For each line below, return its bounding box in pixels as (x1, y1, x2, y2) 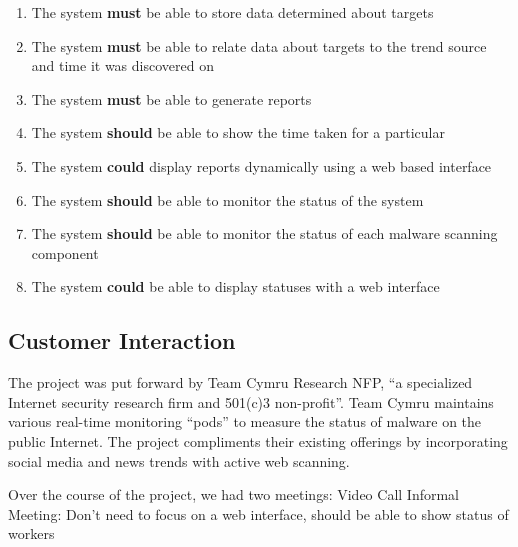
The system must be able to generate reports (31, 88, 312, 109)
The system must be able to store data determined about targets (31, 2, 434, 22)
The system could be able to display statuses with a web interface (31, 276, 440, 297)
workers (8, 523, 55, 544)
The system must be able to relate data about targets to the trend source (31, 35, 487, 56)
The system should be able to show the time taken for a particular (31, 122, 445, 143)
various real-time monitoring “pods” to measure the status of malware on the (8, 411, 482, 432)
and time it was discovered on (31, 55, 214, 76)
